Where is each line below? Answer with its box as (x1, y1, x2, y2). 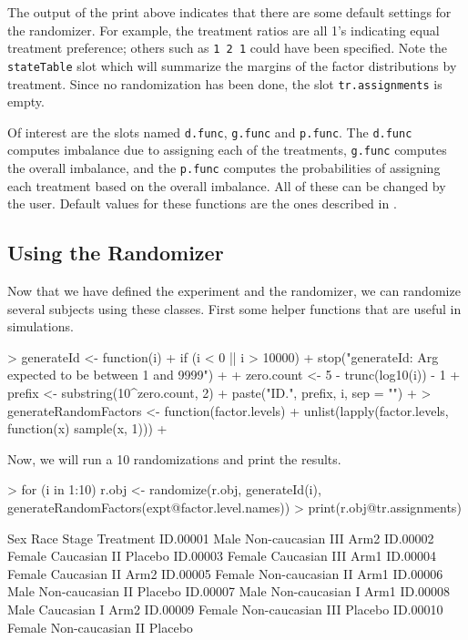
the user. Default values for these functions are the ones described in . (7, 194, 397, 213)
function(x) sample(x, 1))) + (7, 419, 168, 438)
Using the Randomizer (7, 239, 224, 267)
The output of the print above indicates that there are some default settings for (7, 3, 452, 21)
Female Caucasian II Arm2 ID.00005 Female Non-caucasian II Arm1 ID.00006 (7, 564, 443, 583)
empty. (7, 92, 45, 111)
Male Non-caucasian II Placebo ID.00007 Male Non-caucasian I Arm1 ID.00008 (7, 582, 451, 601)
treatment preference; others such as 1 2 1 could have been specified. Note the (7, 38, 448, 57)
